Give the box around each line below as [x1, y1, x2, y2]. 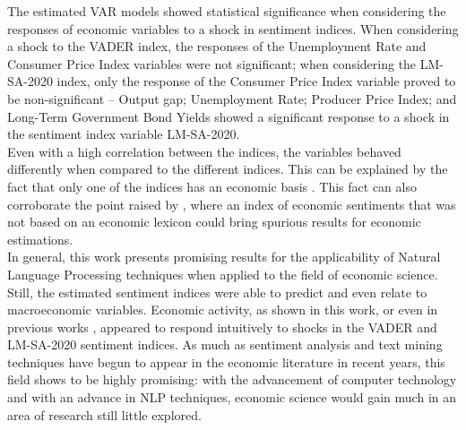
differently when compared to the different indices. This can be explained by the [7, 159, 448, 178]
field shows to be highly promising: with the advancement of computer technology [7, 370, 457, 389]
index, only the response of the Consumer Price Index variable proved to [56, 72, 456, 90]
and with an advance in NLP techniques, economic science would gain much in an [7, 388, 457, 407]
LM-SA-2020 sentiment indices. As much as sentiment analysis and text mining [7, 335, 443, 354]
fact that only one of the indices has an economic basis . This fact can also [7, 176, 417, 195]
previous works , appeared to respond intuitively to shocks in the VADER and [7, 317, 437, 336]
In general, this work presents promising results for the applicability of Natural [7, 247, 441, 266]
